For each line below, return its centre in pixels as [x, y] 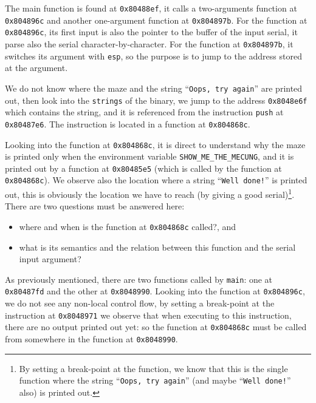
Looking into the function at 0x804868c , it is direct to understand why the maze [155, 144]
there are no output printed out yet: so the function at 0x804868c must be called [156, 327]
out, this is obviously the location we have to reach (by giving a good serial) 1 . [150, 193]
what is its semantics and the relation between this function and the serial [157, 247]
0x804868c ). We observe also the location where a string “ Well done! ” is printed [156, 180]
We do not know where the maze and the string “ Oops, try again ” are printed [154, 88]
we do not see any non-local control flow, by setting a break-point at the [140, 303]
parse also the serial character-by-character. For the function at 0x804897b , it [149, 43]
